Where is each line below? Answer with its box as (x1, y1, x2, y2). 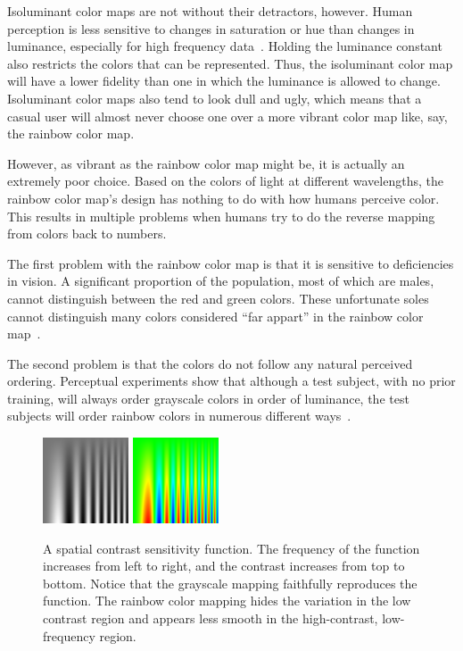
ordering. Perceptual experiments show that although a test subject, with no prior (7, 371, 456, 390)
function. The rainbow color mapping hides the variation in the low (43, 591, 411, 610)
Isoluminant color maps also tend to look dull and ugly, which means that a (7, 88, 422, 107)
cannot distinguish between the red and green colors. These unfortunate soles (7, 288, 429, 307)
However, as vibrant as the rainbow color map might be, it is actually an (7, 154, 405, 172)
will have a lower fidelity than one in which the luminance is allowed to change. (7, 71, 441, 90)
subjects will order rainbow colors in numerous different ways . (7, 406, 351, 425)
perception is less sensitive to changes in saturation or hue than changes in (7, 19, 415, 38)
